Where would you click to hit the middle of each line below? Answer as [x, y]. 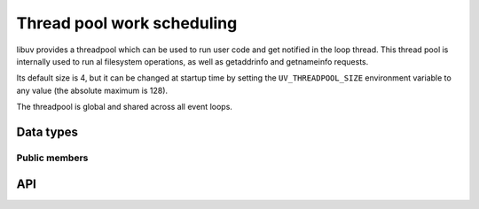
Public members [52, 158]
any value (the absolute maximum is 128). [92, 90]
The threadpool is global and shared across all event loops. [124, 107]
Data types [47, 132]
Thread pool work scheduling [127, 23]
